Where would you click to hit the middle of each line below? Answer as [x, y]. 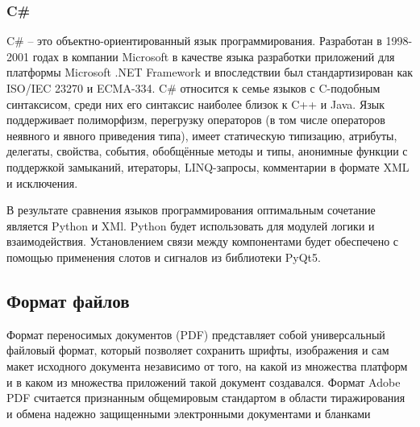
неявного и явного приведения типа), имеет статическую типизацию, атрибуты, [202, 135]
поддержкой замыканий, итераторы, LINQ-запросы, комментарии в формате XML [208, 166]
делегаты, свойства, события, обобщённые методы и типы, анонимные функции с [207, 151]
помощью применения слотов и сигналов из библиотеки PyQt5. [164, 257]
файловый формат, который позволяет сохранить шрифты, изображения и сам [198, 350]
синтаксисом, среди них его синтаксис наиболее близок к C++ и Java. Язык [195, 104]
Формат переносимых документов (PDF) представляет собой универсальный [196, 334]
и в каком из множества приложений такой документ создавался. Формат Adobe [204, 381]
